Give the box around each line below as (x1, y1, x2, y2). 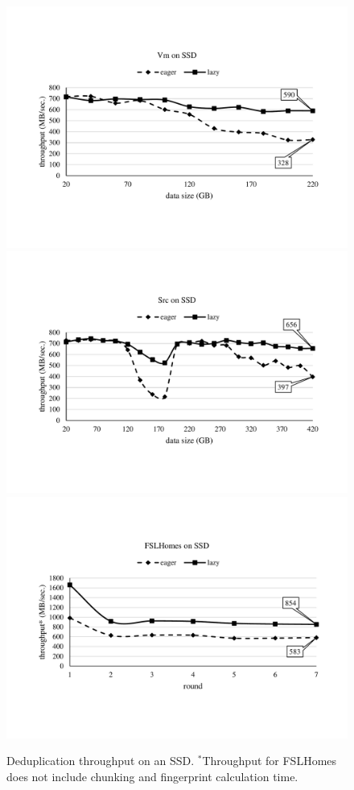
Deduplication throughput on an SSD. (6, 752, 195, 769)
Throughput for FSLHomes (202, 752, 337, 769)
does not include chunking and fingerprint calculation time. (6, 767, 298, 784)
